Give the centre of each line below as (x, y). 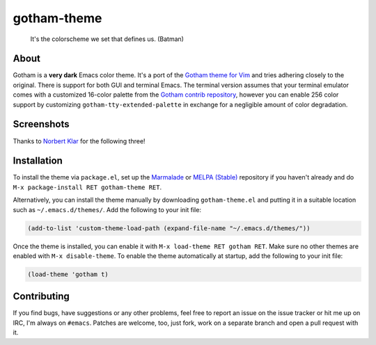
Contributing (41, 297)
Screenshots (41, 124)
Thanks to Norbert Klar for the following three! (79, 141)
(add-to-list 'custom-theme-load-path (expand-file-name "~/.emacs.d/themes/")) (169, 228)
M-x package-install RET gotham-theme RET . (87, 187)
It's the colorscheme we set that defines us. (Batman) (107, 39)
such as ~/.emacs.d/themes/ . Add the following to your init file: (107, 209)
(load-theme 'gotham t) (68, 274)
